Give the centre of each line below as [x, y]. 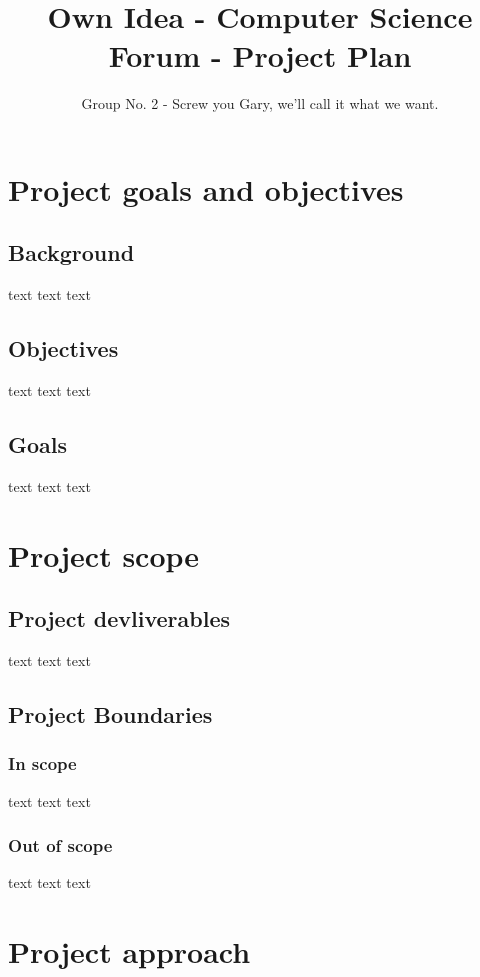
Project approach [129, 951]
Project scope [104, 554]
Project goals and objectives [206, 188]
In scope [42, 763]
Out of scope [60, 845]
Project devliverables [119, 618]
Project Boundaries [110, 714]
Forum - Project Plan [260, 55]
